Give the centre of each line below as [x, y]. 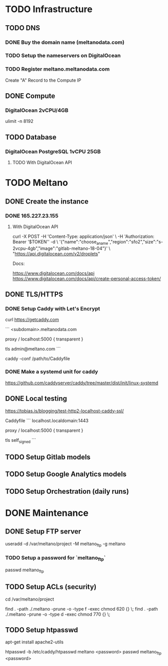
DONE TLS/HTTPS [34, 294]
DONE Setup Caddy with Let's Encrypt [53, 309]
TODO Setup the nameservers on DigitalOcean [63, 55]
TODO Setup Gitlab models [48, 457]
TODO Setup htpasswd [42, 630]
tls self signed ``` [21, 441]
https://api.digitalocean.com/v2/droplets [56, 253]
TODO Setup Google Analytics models [66, 474]
